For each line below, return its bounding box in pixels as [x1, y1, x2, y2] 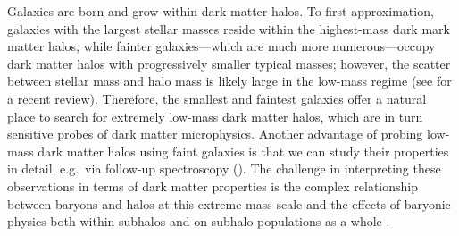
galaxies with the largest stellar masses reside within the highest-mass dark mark [7, 19, 450, 38]
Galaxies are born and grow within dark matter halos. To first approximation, [7, 2, 434, 20]
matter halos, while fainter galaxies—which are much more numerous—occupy [7, 37, 436, 55]
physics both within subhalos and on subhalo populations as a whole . [7, 212, 390, 231]
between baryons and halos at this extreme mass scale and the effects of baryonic [7, 194, 451, 213]
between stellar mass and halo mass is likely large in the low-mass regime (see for [7, 72, 452, 90]
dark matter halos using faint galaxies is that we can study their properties [38, 141, 449, 160]
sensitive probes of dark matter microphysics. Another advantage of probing [7, 124, 423, 143]
